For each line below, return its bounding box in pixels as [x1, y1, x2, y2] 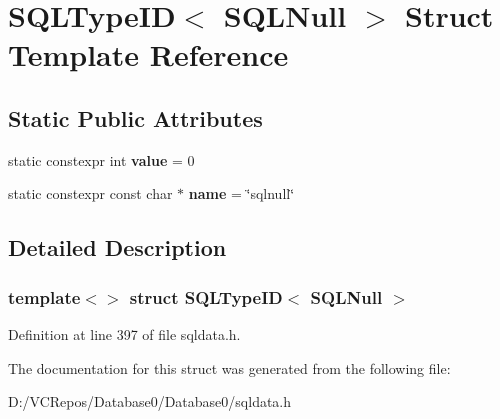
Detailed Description [8, 232, 227, 263]
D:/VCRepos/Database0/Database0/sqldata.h [8, 391, 292, 412]
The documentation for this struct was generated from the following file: [8, 357, 451, 378]
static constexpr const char [8, 183, 173, 204]
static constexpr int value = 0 [8, 149, 195, 170]
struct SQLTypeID [129, 284, 283, 309]
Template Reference [8, 34, 289, 75]
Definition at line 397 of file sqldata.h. [8, 323, 241, 344]
